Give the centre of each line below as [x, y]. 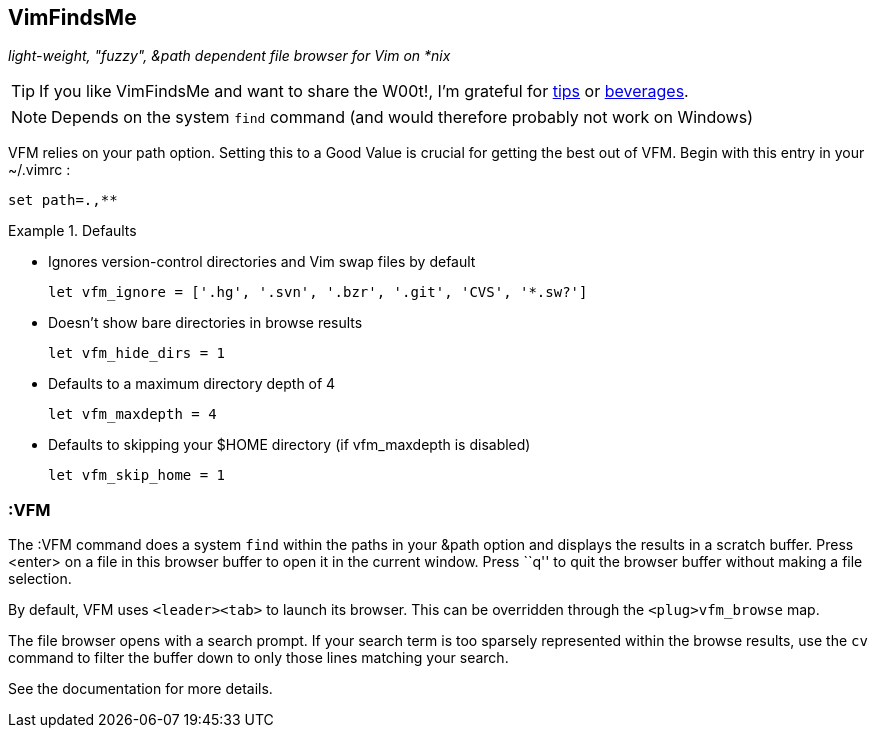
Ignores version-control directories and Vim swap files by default [262, 262]
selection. [40, 579]
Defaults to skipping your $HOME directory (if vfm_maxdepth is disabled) [289, 445]
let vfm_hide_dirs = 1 [137, 353]
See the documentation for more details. [140, 689]
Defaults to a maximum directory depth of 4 [192, 384]
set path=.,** [63, 200]
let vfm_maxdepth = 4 [132, 414]
